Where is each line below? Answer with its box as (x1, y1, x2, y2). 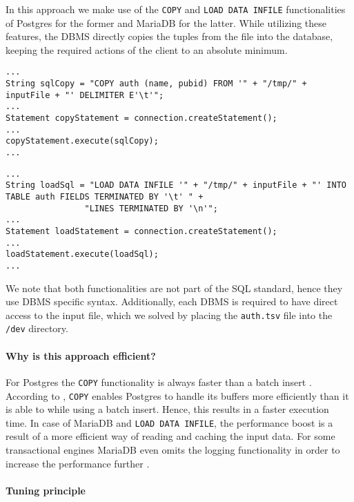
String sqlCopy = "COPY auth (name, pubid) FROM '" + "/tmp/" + (6, 79, 307, 89)
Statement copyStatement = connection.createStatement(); (6, 113, 277, 124)
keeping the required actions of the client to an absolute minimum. (6, 42, 288, 57)
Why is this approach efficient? (6, 348, 156, 363)
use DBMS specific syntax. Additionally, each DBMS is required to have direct (6, 294, 338, 309)
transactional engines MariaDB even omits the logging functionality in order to (6, 443, 340, 457)
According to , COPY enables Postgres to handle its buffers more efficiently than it (6, 388, 349, 403)
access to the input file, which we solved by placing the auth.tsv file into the (6, 307, 333, 322)
